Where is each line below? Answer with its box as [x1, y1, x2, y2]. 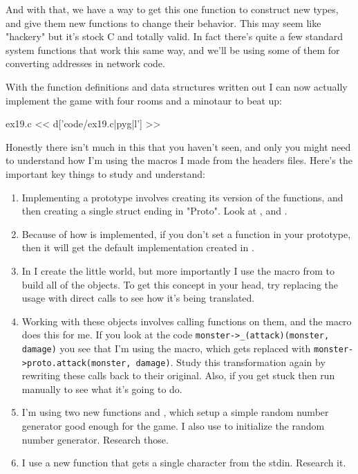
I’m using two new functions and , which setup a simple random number [21, 405, 329, 419]
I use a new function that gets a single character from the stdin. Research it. [21, 455, 346, 470]
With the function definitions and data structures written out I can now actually [6, 79, 348, 93]
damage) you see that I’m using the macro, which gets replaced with [21, 340, 311, 355]
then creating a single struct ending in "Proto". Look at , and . [21, 203, 288, 218]
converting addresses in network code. [6, 56, 165, 71]
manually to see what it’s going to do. [21, 381, 182, 396]
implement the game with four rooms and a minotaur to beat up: [6, 93, 282, 107]
